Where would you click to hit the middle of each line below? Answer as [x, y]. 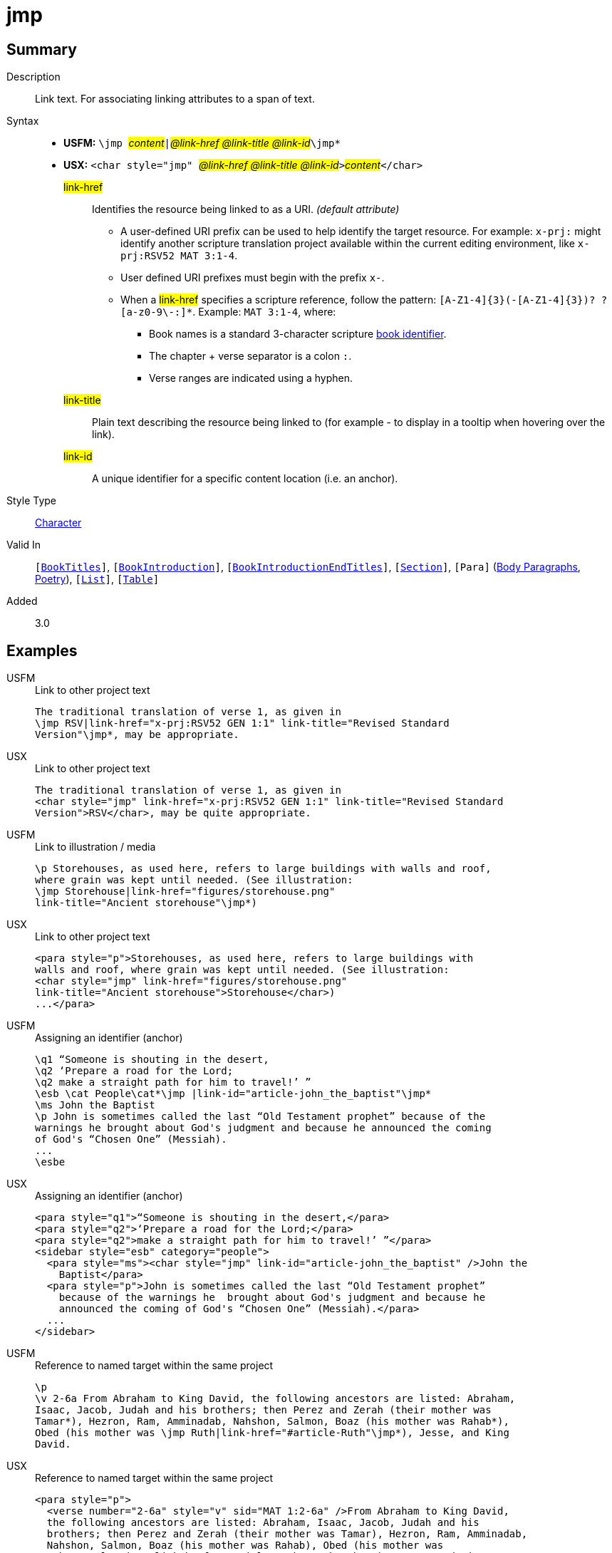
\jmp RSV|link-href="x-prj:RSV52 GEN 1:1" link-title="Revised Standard [242, 723]
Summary [42, 49]
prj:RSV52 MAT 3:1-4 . [179, 256]
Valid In [24, 545]
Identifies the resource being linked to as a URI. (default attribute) [246, 209]
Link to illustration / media [95, 847]
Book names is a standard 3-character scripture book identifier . [298, 334]
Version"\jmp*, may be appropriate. [137, 735]
